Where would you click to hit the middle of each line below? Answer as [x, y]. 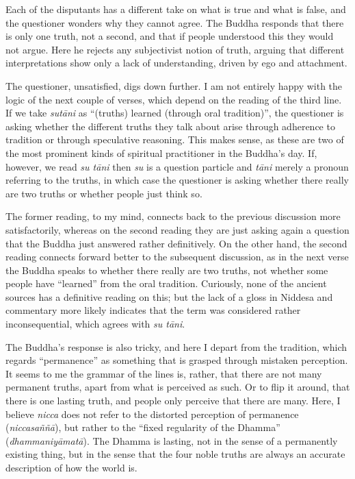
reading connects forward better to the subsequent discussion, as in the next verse [177, 257]
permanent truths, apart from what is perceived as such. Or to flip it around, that [178, 387]
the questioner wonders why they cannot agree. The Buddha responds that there [175, 22]
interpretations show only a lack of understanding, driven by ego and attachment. [176, 63]
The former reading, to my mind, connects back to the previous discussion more [173, 216]
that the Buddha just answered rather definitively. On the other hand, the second [176, 243]
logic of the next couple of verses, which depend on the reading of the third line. [174, 99]
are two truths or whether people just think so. [104, 193]
